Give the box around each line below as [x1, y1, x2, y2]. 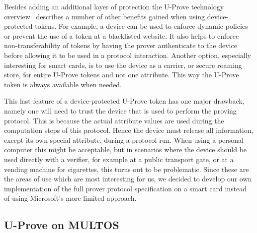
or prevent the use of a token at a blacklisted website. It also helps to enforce [4, 30, 239, 41]
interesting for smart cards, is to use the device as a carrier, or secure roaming [4, 59, 242, 70]
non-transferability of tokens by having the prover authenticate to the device [4, 40, 237, 51]
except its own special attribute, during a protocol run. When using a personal [4, 134, 244, 145]
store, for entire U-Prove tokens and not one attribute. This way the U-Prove [4, 69, 239, 80]
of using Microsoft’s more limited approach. [4, 193, 137, 203]
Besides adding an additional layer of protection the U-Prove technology [4, 1, 224, 11]
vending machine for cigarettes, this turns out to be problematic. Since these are [4, 164, 249, 174]
